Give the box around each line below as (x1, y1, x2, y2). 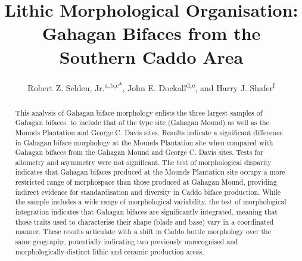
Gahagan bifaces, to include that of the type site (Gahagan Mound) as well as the (15, 117, 269, 128)
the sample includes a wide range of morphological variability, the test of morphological (15, 197, 287, 207)
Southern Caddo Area (59, 44, 244, 69)
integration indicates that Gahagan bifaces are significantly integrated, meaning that (15, 207, 278, 217)
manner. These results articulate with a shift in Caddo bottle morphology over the (15, 226, 271, 237)
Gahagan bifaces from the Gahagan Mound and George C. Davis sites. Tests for (15, 147, 263, 157)
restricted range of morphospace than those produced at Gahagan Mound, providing (15, 177, 277, 187)
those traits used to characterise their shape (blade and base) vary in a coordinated (15, 216, 274, 226)
